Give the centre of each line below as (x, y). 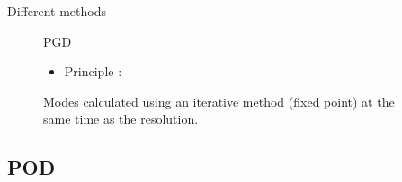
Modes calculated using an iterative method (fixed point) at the (219, 101)
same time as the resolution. (121, 119)
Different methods (57, 11)
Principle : (93, 71)
